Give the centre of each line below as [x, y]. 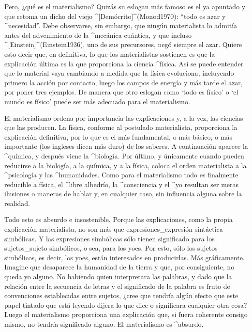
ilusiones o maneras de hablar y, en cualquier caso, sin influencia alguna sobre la [123, 194]
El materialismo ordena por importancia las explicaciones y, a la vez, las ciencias [124, 118]
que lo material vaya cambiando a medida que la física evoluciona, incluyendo [119, 73]
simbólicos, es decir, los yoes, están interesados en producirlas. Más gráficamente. [125, 257]
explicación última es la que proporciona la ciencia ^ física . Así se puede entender [124, 63]
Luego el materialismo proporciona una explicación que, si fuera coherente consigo [126, 314]
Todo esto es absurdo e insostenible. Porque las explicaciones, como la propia [119, 219]
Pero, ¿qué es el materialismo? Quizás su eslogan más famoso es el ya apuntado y [125, 6]
